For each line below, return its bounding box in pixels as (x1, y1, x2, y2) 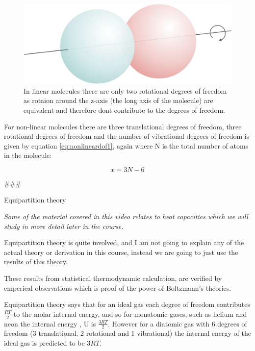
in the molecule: (4, 150, 52, 160)
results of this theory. (4, 256, 68, 267)
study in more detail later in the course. (4, 221, 124, 231)
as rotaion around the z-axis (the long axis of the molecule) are (24, 95, 213, 105)
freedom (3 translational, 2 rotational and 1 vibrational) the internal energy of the (4, 328, 251, 338)
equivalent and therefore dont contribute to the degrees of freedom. (24, 104, 225, 115)
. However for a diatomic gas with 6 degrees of (107, 318, 247, 328)
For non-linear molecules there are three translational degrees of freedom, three (4, 121, 242, 131)
